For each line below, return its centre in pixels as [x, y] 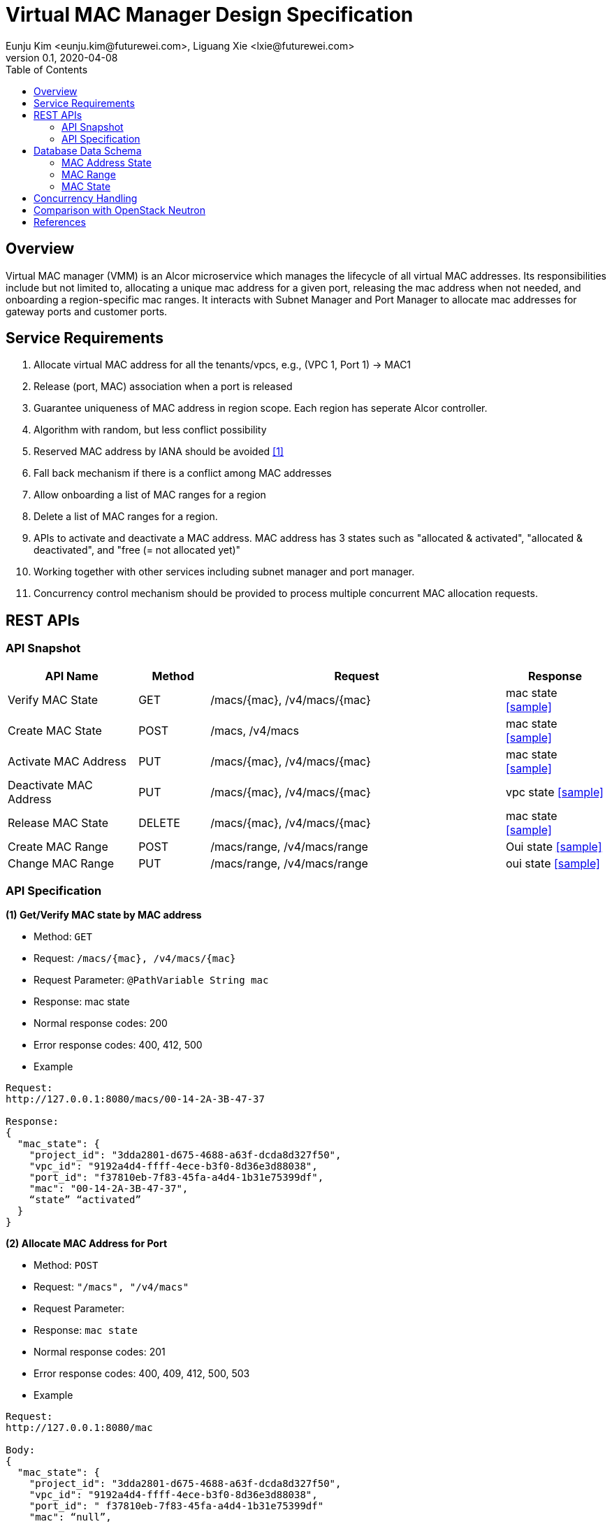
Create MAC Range [58, 846]
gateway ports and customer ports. [87, 311]
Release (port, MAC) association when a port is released [163, 387]
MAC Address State [107, 162]
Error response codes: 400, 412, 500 [118, 1045]
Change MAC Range [61, 863]
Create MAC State [55, 730]
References [60, 222]
